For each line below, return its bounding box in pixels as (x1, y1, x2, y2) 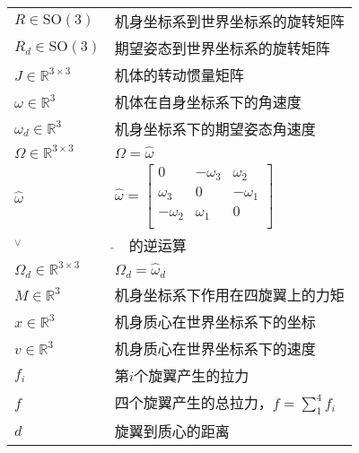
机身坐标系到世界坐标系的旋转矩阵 (114, 11, 345, 31)
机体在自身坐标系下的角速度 (114, 91, 302, 112)
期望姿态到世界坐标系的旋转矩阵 (114, 38, 330, 58)
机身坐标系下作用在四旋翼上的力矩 (114, 284, 345, 306)
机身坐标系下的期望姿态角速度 (114, 118, 316, 139)
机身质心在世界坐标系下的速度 (114, 338, 316, 360)
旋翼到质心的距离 (114, 421, 230, 442)
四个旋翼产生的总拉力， (114, 392, 273, 414)
